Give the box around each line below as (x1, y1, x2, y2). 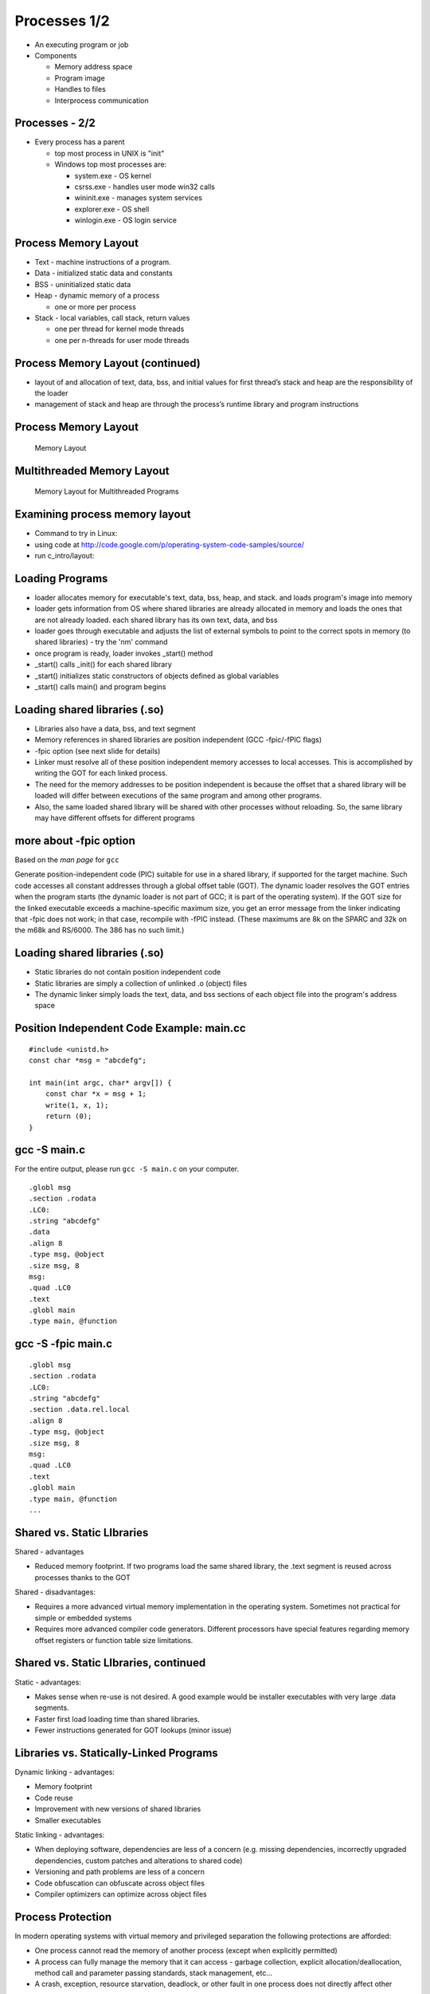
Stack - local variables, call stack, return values (34, 313, 190, 322)
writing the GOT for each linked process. (34, 768, 168, 778)
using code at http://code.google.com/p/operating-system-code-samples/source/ (34, 539, 304, 550)
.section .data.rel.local (29, 1405, 131, 1414)
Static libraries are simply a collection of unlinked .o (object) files (34, 978, 247, 988)
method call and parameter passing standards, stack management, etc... (34, 1968, 273, 1977)
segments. (34, 1703, 69, 1712)
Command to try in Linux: (34, 529, 118, 538)
